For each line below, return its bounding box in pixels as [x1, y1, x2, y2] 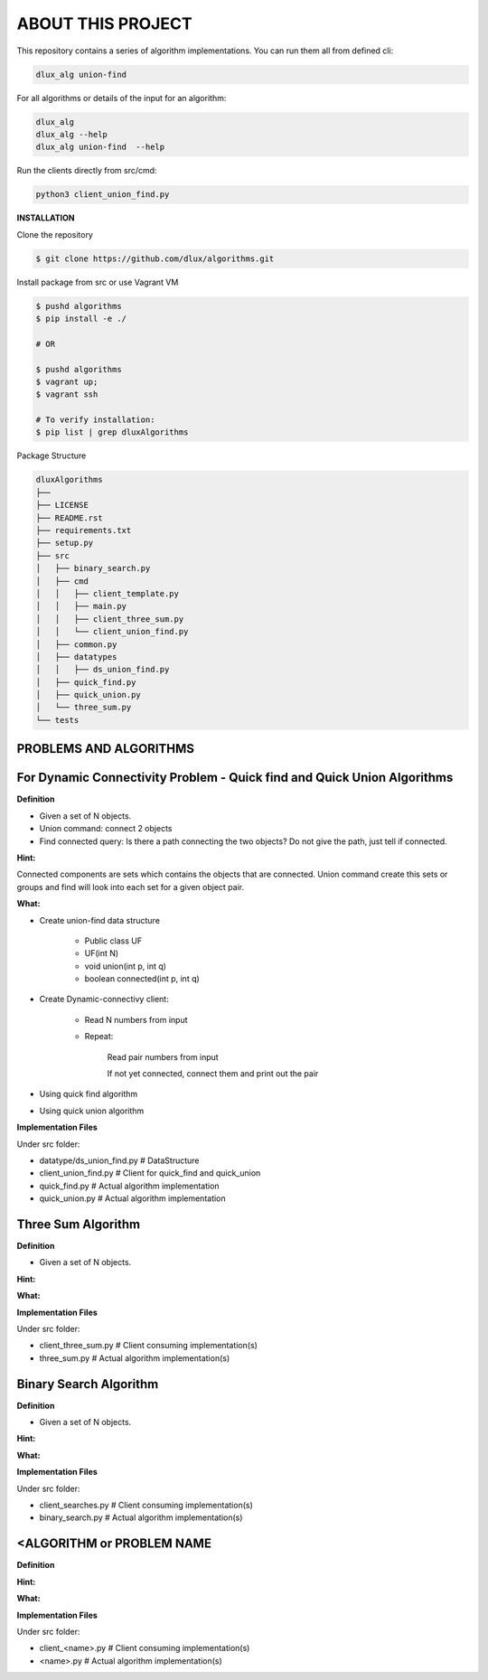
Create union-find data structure [39, 915, 160, 925]
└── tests [35, 715, 80, 725]
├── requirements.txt [35, 525, 132, 536]
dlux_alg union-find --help [35, 142, 165, 153]
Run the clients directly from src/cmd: [16, 165, 157, 176]
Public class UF [84, 935, 143, 946]
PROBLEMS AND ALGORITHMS [16, 741, 194, 756]
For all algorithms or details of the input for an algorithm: [16, 92, 227, 103]
